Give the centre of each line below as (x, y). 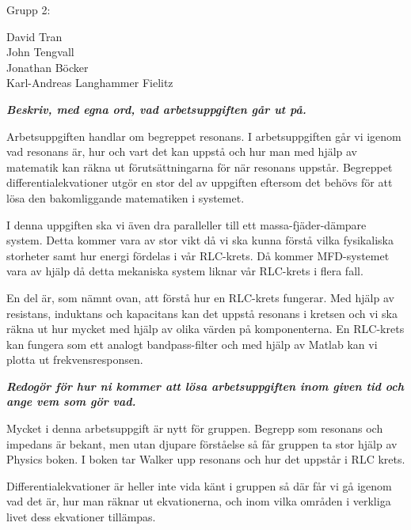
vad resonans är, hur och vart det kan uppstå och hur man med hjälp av (182, 151)
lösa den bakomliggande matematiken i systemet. (126, 197)
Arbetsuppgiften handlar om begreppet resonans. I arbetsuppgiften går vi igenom (204, 136)
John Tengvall (40, 52)
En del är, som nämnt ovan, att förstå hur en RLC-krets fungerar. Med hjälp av (200, 297)
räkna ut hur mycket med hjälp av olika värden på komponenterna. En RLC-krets (205, 329)
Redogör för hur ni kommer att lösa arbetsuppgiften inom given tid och (205, 386)
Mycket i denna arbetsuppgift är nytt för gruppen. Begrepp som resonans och (195, 428)
